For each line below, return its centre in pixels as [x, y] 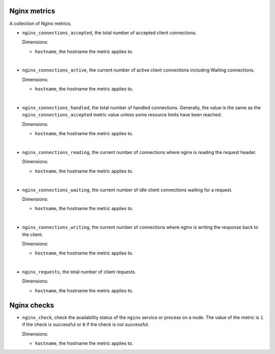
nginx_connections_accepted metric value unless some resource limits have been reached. [122, 115]
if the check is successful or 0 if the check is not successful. [86, 324]
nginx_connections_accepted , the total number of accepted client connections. [109, 33]
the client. [33, 234]
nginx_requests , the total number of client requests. [79, 272]
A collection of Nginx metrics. [40, 23]
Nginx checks [32, 305]
